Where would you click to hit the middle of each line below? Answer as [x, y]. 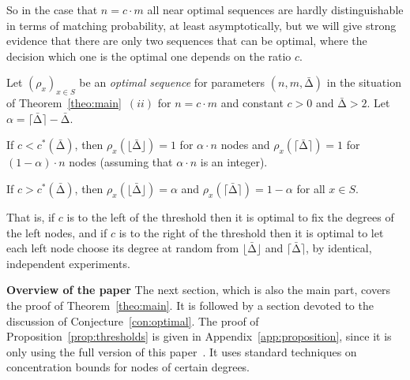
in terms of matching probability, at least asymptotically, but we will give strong [201, 25]
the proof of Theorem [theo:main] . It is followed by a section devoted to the [190, 305]
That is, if [31, 216]
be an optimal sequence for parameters [172, 82]
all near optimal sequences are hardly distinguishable [275, 9]
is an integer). [234, 162]
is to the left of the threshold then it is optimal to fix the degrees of [230, 216]
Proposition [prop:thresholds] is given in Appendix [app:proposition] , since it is [199, 336]
